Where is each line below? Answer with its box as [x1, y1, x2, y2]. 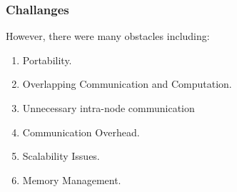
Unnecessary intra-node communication [22, 101, 195, 115]
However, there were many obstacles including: [6, 29, 210, 44]
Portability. [22, 52, 72, 67]
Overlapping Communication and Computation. [22, 76, 232, 91]
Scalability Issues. [22, 148, 100, 163]
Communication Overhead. [22, 124, 140, 139]
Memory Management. [22, 172, 121, 187]
